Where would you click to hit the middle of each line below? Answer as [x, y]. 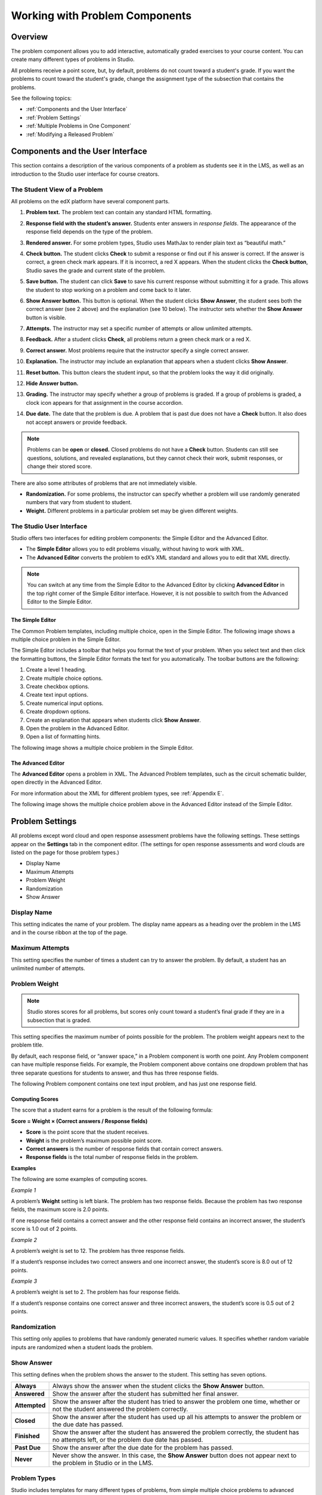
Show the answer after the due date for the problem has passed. [143, 1448]
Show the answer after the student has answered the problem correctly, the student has [176, 1432]
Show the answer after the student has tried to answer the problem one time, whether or [176, 1402]
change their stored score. [60, 466]
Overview [30, 37]
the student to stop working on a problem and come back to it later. [109, 289]
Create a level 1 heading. [56, 670]
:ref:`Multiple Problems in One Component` [78, 126]
